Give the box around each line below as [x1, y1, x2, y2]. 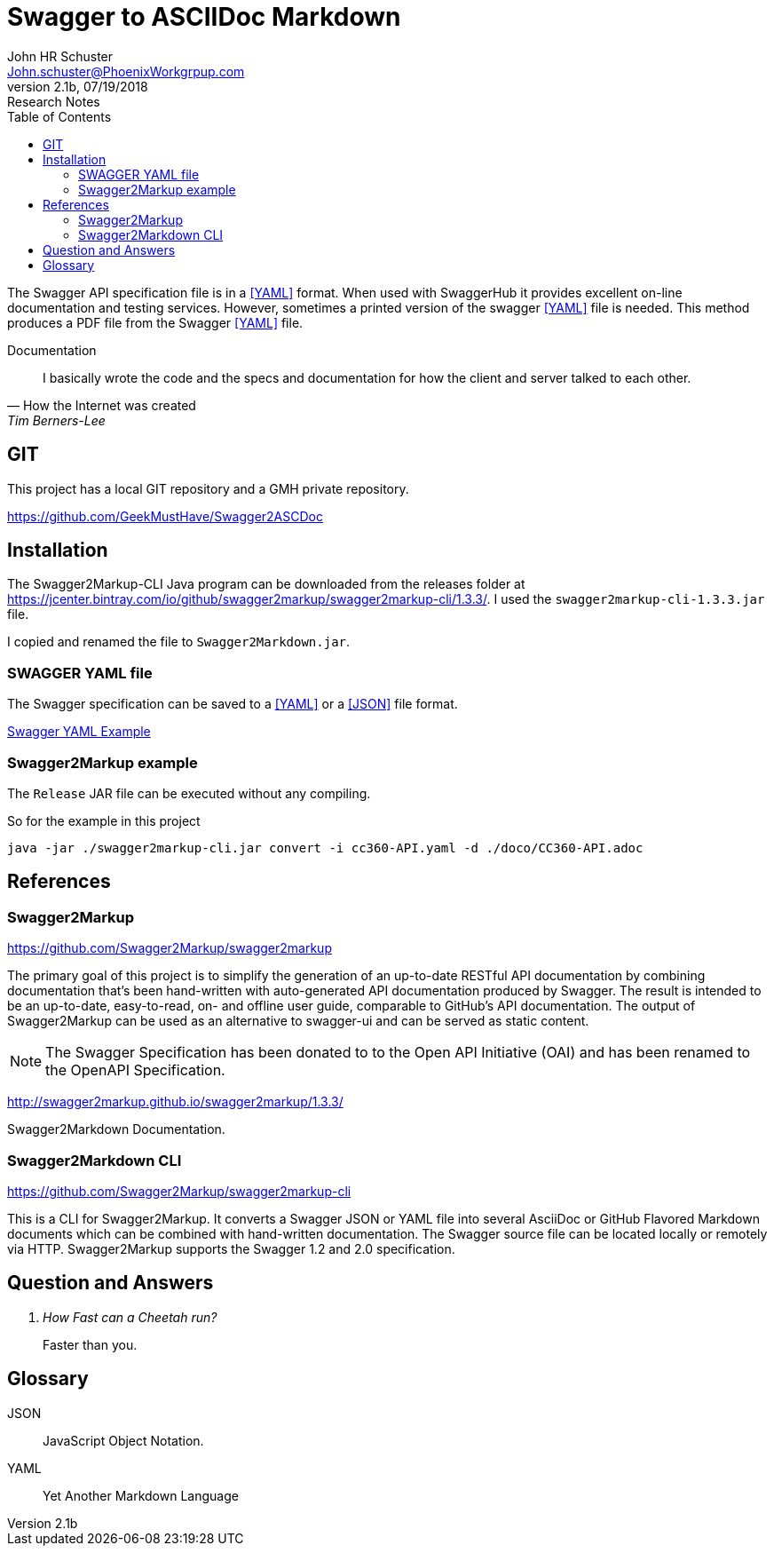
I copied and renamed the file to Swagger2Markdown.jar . [7, 634, 351, 650]
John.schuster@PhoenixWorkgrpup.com [7, 63, 245, 79]
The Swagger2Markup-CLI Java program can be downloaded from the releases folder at [7, 576, 525, 592]
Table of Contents [7, 108, 112, 124]
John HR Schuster [7, 48, 114, 64]
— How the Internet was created [7, 397, 196, 413]
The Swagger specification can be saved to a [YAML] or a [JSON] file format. [7, 696, 458, 712]
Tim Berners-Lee [7, 412, 106, 428]
